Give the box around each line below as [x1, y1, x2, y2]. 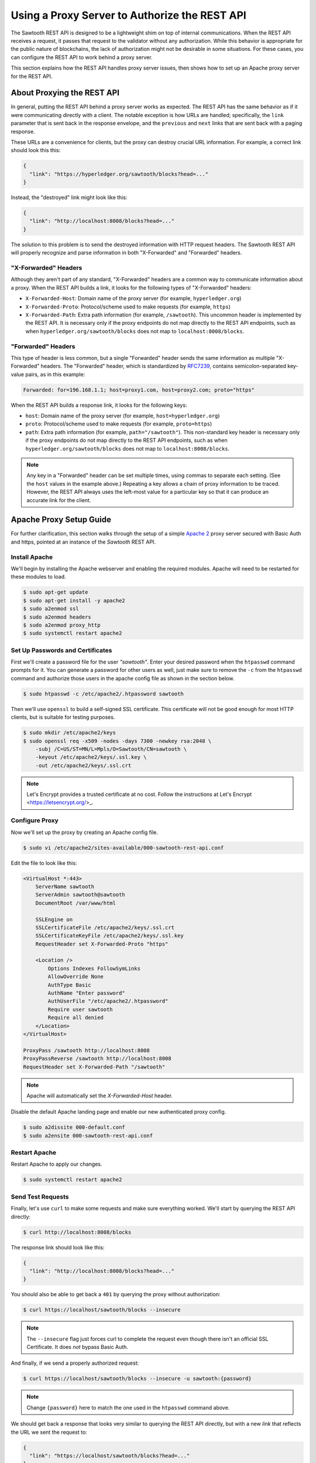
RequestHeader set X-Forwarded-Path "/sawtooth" [23, 1063, 166, 1070]
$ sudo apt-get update [23, 589, 88, 596]
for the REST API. [11, 73, 53, 80]
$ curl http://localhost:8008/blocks [23, 1229, 132, 1235]
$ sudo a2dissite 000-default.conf [23, 1124, 125, 1131]
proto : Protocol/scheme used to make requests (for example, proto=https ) [25, 420, 212, 427]
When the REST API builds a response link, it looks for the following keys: [11, 401, 187, 408]
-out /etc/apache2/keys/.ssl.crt [35, 762, 132, 769]
